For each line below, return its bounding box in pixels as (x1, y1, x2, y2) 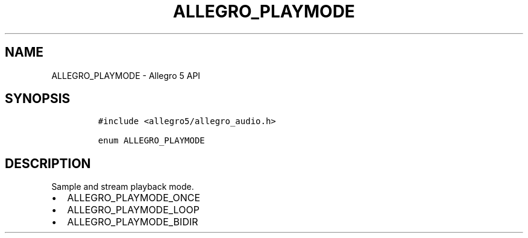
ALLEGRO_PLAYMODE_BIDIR (67, 216, 198, 228)
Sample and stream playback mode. (51, 181, 194, 192)
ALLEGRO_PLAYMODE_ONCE (67, 192, 201, 204)
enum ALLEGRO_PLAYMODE (98, 136, 205, 146)
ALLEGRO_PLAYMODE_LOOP (67, 204, 200, 216)
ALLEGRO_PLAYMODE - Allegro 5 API (51, 70, 201, 81)
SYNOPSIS (5, 91, 71, 107)
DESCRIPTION (5, 155, 91, 171)
